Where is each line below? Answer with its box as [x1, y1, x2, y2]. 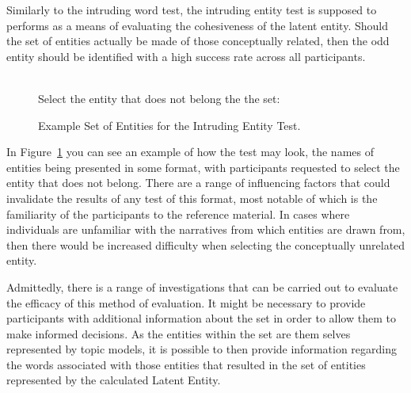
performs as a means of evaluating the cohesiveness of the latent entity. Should [6, 17, 388, 33]
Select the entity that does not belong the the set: [38, 90, 280, 106]
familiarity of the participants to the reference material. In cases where [6, 205, 350, 222]
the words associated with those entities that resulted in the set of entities [6, 356, 366, 372]
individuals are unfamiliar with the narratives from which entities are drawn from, [6, 221, 405, 238]
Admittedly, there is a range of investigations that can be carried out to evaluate [6, 278, 398, 295]
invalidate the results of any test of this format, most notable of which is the [6, 189, 378, 206]
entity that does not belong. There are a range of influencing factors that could [6, 174, 390, 191]
